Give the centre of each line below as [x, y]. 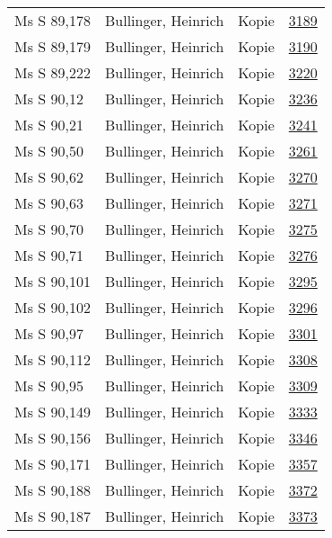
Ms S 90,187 [52, 516]
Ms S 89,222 [52, 72]
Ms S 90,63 [49, 203]
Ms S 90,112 [52, 359]
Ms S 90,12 [49, 99]
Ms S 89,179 [52, 46]
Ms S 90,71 [49, 255]
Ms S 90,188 [52, 490]
